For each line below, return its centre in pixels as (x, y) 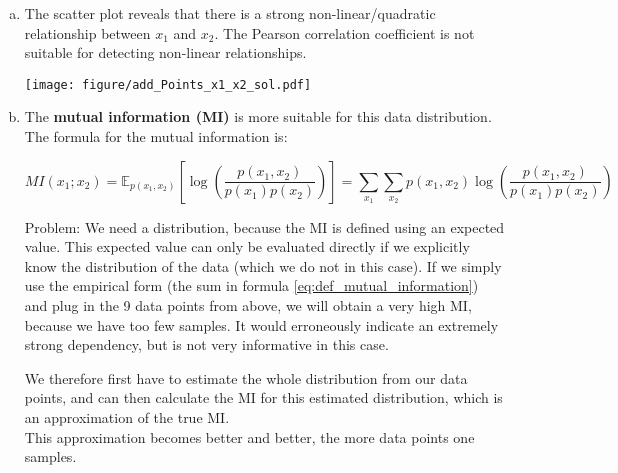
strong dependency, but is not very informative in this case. (206, 344)
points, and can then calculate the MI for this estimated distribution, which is (263, 397)
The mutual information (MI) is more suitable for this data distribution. (258, 116)
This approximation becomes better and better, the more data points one (249, 436)
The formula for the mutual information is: (156, 136)
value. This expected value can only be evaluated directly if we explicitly (247, 246)
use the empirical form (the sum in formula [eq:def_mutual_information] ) (251, 285)
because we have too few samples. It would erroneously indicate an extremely (261, 324)
